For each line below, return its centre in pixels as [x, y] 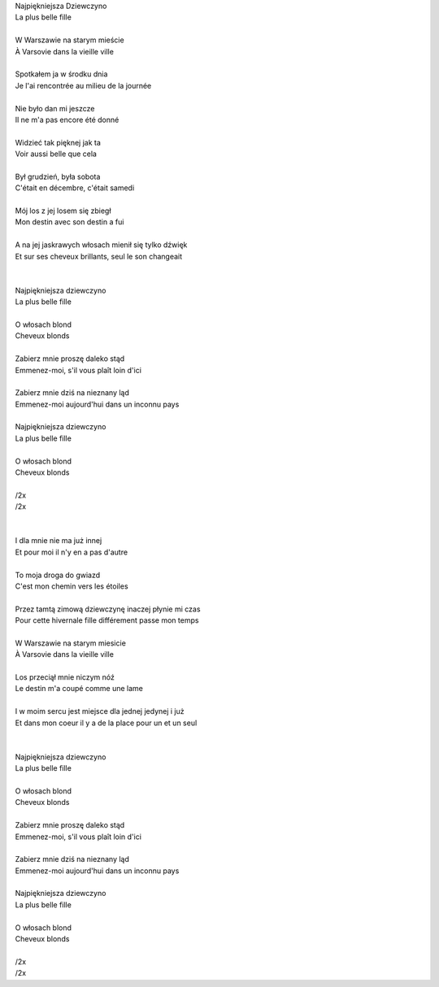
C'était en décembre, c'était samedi [75, 188]
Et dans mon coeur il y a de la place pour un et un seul [106, 723]
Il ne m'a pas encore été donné [67, 120]
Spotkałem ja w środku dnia [61, 74]
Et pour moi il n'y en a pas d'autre [72, 552]
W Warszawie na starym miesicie [70, 643]
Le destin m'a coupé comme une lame [79, 689]
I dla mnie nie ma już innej [59, 541]
